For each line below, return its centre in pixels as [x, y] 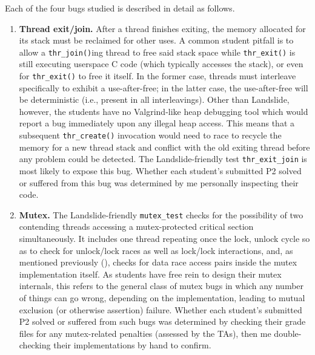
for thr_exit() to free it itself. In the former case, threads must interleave [157, 76]
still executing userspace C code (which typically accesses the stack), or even [161, 64]
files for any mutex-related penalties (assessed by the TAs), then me [145, 333]
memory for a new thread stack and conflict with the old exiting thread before [164, 147]
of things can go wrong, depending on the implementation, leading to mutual [162, 297]
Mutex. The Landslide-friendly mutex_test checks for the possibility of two [161, 214]
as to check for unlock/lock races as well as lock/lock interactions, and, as [156, 250]
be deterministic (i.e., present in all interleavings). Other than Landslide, [154, 99]
